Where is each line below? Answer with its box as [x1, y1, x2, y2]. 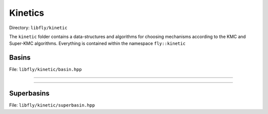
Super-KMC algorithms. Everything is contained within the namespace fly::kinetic [9, 40, 186, 46]
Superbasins [9, 89, 50, 98]
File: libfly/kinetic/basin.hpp [9, 67, 82, 73]
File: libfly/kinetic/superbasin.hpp [9, 102, 95, 108]
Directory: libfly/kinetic [9, 25, 67, 31]
